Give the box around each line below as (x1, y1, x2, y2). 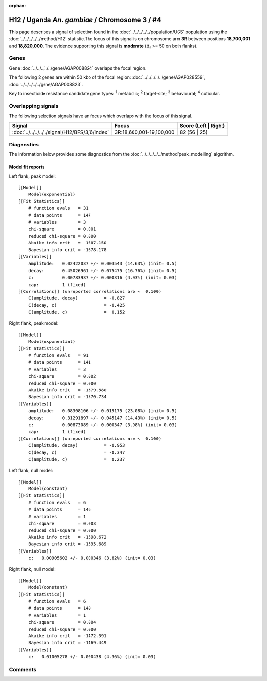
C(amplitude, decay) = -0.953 (28, 443, 125, 448)
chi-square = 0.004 (28, 619, 96, 625)
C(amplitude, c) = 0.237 (28, 456, 125, 462)
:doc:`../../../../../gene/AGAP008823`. (9, 81, 83, 87)
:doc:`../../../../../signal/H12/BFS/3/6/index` (12, 129, 109, 136)
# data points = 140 (28, 605, 91, 611)
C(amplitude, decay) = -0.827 (28, 295, 125, 301)
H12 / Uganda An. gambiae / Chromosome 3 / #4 (9, 15, 162, 24)
